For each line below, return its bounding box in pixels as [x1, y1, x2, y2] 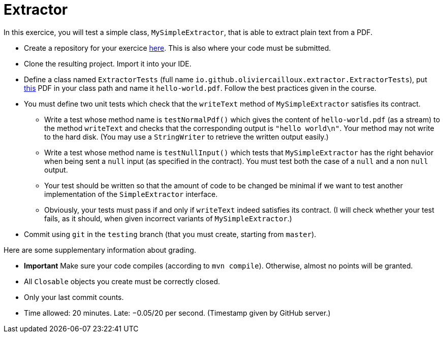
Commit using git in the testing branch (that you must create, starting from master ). [24, 229, 316, 239]
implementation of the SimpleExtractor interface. [44, 189, 218, 198]
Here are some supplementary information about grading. [4, 245, 196, 254]
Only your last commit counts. [24, 292, 124, 301]
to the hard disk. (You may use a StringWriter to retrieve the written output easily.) [44, 132, 329, 141]
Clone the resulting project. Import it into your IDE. [24, 59, 192, 68]
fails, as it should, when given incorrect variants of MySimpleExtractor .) [44, 214, 292, 223]
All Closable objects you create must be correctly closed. [24, 277, 220, 286]
